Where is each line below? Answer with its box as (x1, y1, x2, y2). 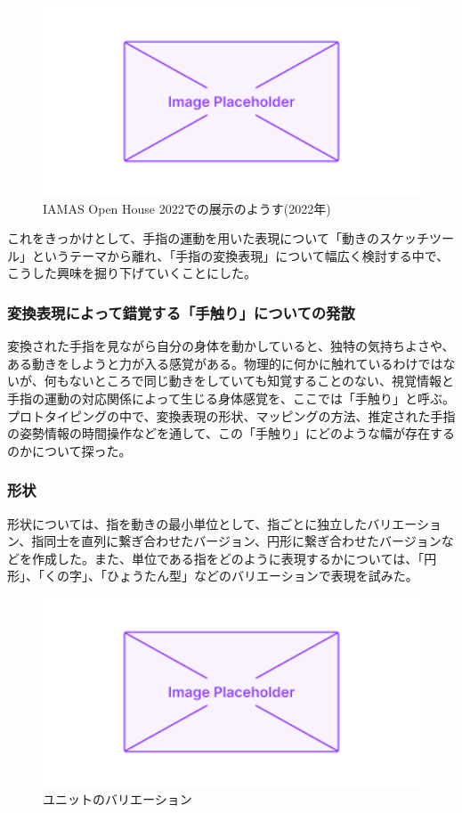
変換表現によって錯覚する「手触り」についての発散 (7, 301, 355, 323)
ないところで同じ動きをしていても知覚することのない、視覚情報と (69, 371, 455, 390)
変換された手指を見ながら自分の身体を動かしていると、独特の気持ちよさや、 (7, 337, 455, 355)
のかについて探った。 (7, 441, 132, 459)
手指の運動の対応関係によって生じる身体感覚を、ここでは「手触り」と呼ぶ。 (7, 388, 455, 407)
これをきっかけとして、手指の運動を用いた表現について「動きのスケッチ (7, 229, 429, 248)
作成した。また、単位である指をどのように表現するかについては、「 (31, 549, 425, 567)
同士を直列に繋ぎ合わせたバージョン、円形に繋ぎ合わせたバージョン (44, 532, 442, 550)
